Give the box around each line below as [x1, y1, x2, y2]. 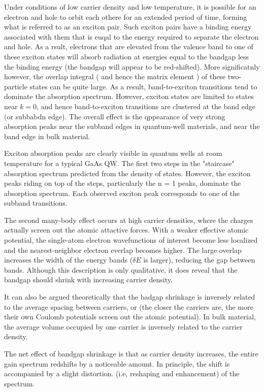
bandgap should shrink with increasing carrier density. [4, 274, 173, 285]
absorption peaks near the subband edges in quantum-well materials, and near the [4, 121, 260, 132]
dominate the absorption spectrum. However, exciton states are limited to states [4, 91, 254, 102]
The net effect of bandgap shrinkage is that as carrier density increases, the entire [4, 348, 258, 358]
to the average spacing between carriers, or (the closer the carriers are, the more [4, 301, 253, 312]
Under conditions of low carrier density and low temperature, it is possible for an [4, 2, 256, 12]
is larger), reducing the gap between [143, 254, 255, 265]
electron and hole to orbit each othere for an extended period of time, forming [4, 11, 247, 22]
